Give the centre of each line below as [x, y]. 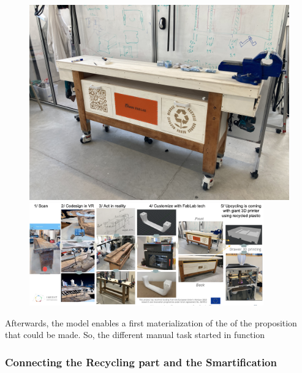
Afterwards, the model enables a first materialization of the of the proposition [151, 322]
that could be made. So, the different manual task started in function [135, 335]
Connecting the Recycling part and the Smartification [141, 362]
